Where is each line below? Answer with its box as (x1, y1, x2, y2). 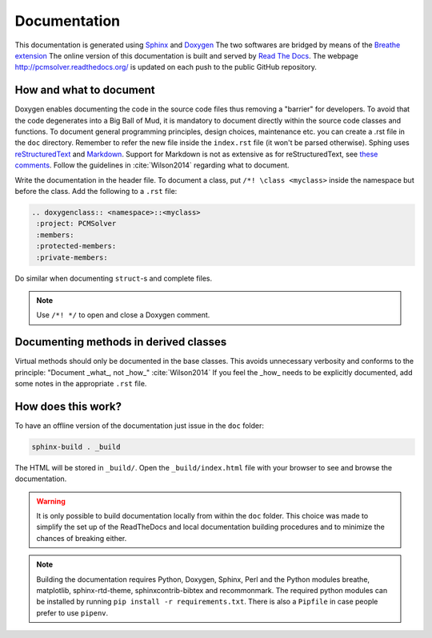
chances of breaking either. (36, 533, 127, 543)
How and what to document (14, 83, 155, 97)
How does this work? (14, 399, 122, 413)
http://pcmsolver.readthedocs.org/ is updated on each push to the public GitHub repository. (14, 63, 318, 72)
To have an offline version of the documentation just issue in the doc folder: (14, 421, 264, 430)
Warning (36, 496, 66, 506)
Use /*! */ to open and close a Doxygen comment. (36, 310, 210, 320)
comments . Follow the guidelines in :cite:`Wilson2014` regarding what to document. (14, 160, 290, 170)
